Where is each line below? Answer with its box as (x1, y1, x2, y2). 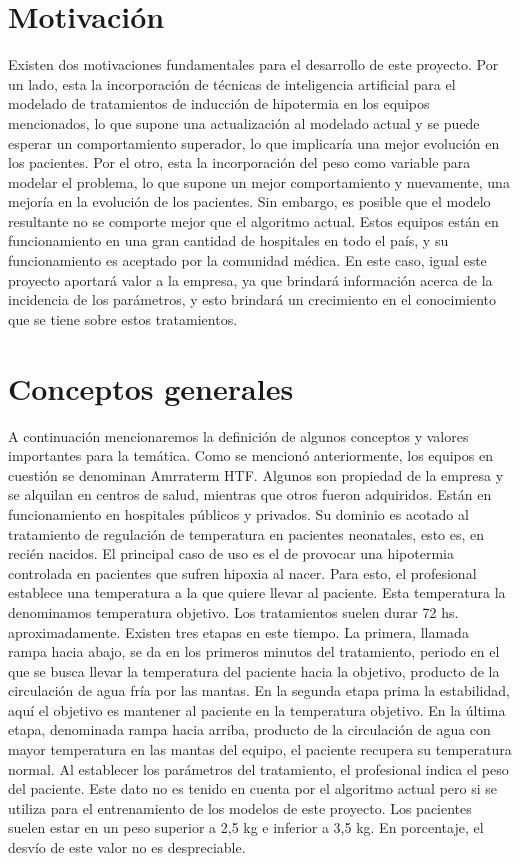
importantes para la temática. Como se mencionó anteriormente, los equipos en (8, 445, 493, 466)
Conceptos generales (8, 367, 294, 408)
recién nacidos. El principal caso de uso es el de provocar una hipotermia (8, 543, 454, 564)
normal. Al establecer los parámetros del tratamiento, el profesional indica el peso (8, 758, 509, 779)
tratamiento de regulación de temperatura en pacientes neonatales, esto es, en (8, 523, 485, 544)
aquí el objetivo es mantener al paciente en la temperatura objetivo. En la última (8, 699, 506, 720)
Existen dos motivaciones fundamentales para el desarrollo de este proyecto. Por (8, 54, 499, 75)
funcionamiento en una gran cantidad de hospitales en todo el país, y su (8, 230, 449, 251)
